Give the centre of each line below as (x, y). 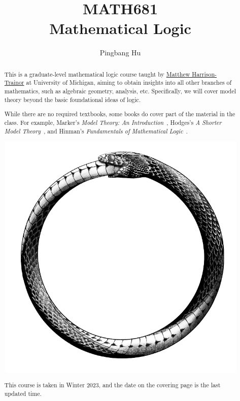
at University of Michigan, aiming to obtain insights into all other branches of (129, 82)
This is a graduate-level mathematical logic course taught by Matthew (97, 74)
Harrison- (204, 74)
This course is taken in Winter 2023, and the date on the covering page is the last (112, 385)
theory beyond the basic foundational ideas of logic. (73, 99)
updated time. (23, 393)
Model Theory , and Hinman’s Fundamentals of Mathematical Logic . (96, 131)
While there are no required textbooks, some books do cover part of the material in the (120, 114)
